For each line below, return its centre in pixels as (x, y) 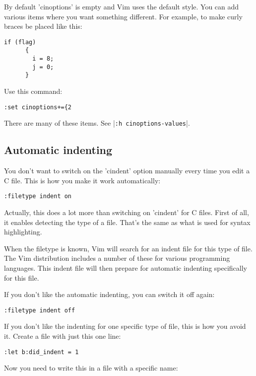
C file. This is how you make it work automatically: (82, 180)
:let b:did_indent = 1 (41, 352)
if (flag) (20, 42)
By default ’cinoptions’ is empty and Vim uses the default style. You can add (122, 6)
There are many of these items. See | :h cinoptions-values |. (97, 123)
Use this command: (33, 91)
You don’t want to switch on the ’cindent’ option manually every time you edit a (127, 171)
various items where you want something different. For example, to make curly (123, 16)
